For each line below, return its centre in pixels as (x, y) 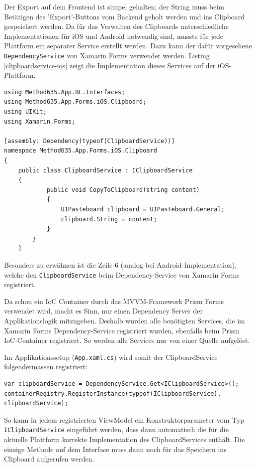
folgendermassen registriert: (46, 367)
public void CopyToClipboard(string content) (123, 190)
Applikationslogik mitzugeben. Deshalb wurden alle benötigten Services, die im (125, 320)
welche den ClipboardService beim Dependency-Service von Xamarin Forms (122, 274)
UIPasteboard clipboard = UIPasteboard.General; (143, 209)
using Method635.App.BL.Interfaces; (65, 92)
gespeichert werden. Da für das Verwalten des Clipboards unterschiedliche (116, 26)
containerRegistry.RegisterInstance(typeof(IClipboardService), (113, 393)
